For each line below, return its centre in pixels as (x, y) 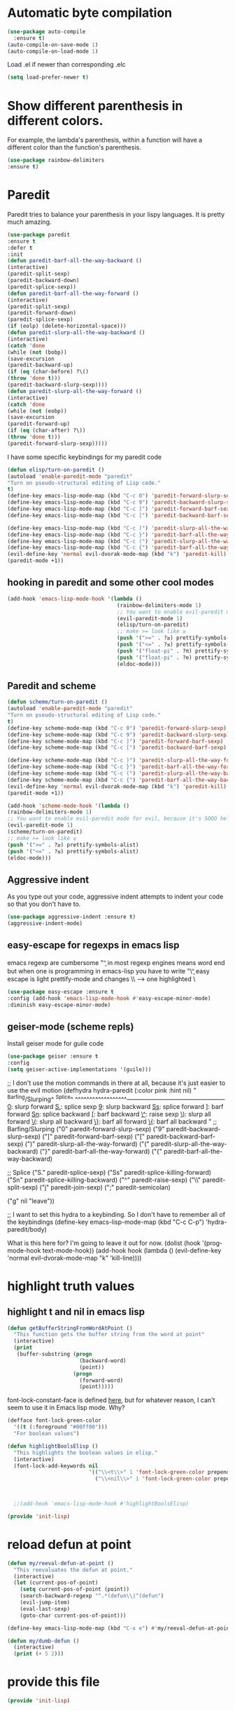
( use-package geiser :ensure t (53, 1057)
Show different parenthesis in (95, 106)
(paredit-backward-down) (43, 281)
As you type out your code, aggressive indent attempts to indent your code (115, 897)
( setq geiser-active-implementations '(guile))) (79, 1070)
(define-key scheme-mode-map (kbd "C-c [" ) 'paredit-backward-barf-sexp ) (117, 748)
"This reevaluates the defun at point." (73, 1570)
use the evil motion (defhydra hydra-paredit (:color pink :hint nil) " (102, 1090)
